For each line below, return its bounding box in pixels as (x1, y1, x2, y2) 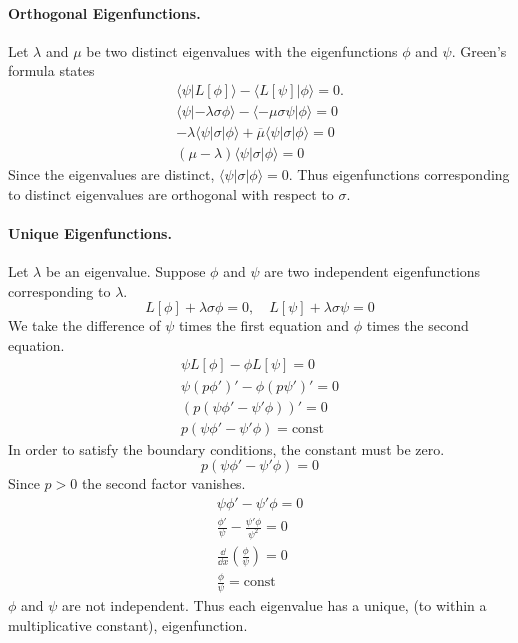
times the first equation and (178, 315, 350, 336)
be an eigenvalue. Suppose (45, 261, 206, 282)
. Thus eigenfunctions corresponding (288, 164, 510, 185)
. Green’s (451, 40, 507, 61)
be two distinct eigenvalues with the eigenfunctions (86, 40, 398, 61)
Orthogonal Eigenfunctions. (8, 2, 201, 23)
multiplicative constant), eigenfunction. (8, 614, 248, 635)
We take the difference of (8, 315, 161, 336)
